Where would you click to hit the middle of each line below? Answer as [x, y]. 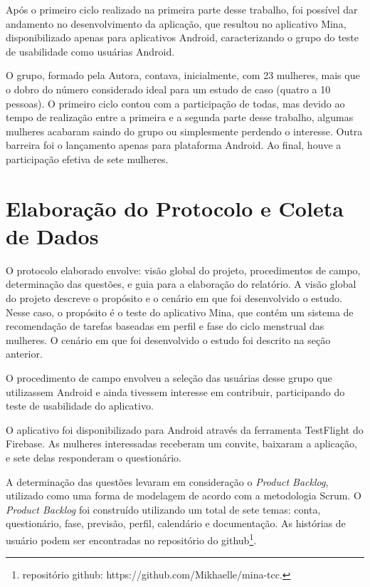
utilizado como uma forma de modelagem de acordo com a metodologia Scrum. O [184, 495]
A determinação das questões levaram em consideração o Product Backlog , [167, 481]
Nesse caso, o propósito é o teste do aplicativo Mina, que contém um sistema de [180, 312]
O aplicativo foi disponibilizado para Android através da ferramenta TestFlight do [185, 429]
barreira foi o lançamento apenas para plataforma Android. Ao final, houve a [174, 145]
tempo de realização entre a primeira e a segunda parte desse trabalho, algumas [180, 117]
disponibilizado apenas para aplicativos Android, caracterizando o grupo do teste [183, 37]
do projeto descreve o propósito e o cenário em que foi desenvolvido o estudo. [174, 298]
